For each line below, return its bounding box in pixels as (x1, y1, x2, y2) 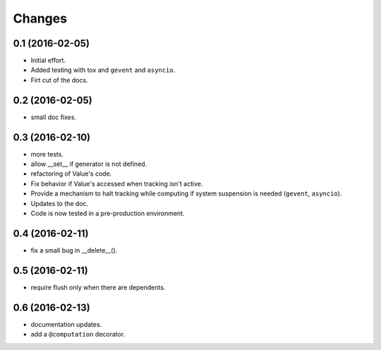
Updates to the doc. (30, 199, 89, 207)
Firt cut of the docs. (30, 76, 88, 84)
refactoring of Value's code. (30, 169, 112, 178)
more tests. (30, 150, 64, 158)
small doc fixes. (30, 113, 77, 121)
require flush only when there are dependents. (30, 283, 166, 291)
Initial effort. (30, 56, 66, 65)
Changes (13, 11, 67, 26)
